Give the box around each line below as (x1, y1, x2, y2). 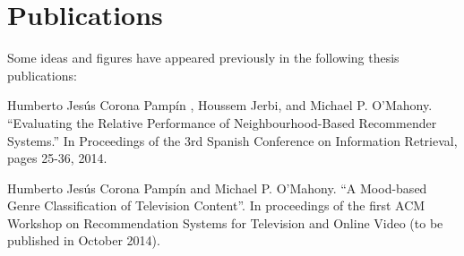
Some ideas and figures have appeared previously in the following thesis (7, 48, 400, 67)
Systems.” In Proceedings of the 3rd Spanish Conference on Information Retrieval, (7, 131, 458, 149)
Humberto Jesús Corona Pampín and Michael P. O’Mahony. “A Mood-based (7, 178, 427, 197)
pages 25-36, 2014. (7, 149, 107, 167)
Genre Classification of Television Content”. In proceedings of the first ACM (7, 196, 425, 215)
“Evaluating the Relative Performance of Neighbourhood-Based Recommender (7, 113, 437, 132)
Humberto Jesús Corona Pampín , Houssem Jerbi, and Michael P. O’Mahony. (7, 96, 433, 115)
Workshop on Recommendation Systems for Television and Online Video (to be (7, 213, 443, 232)
